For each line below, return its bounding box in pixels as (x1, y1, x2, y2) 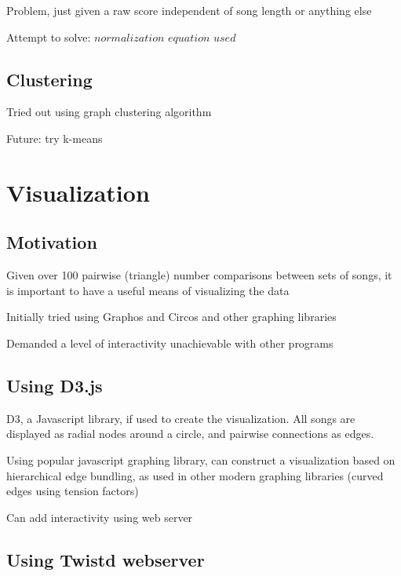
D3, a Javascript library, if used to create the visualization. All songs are (6, 410, 355, 426)
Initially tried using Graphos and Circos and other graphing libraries (6, 308, 337, 325)
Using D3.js (6, 373, 103, 397)
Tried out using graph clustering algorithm (6, 104, 212, 120)
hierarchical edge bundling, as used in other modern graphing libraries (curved (6, 467, 384, 483)
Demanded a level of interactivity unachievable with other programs (6, 334, 334, 351)
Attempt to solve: (6, 28, 91, 45)
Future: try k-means (6, 129, 103, 146)
